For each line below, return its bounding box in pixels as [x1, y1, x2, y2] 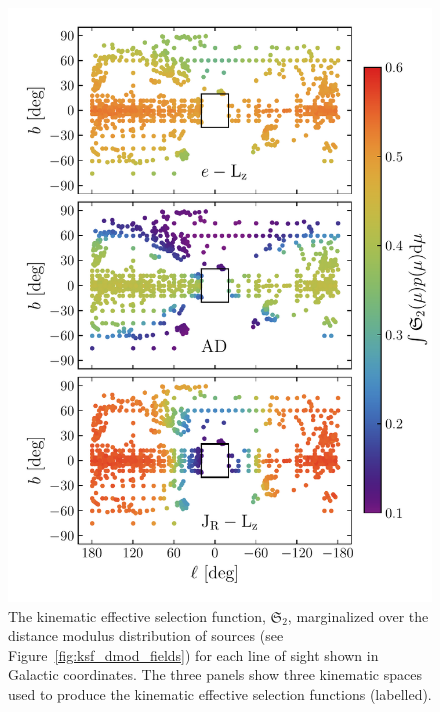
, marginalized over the [287, 605, 429, 626]
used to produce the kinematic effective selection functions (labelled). [8, 683, 432, 704]
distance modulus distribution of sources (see [8, 625, 284, 646]
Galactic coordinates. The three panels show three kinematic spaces [8, 664, 422, 685]
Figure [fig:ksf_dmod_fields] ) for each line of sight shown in [8, 644, 379, 665]
